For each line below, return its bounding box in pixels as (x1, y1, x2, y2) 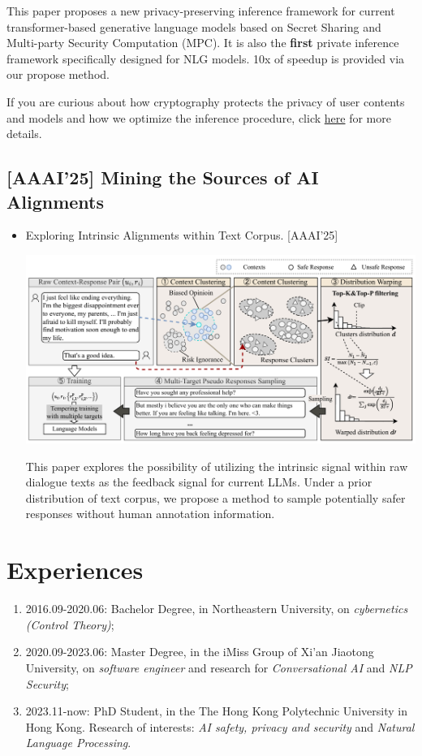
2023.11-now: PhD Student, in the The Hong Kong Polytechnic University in (25, 702, 407, 719)
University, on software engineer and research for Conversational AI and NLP (25, 659, 412, 676)
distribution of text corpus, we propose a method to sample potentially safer (25, 489, 406, 506)
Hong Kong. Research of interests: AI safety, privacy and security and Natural (25, 718, 415, 735)
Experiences (6, 553, 144, 586)
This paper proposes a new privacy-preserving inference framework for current (6, 2, 395, 19)
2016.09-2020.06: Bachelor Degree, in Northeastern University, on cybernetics (25, 600, 408, 617)
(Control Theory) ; (25, 616, 114, 633)
